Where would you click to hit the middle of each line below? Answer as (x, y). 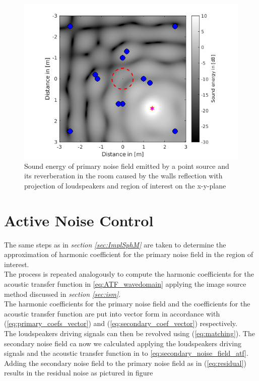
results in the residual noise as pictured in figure (79, 373)
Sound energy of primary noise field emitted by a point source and (127, 166)
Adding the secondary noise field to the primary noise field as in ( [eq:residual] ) (125, 363)
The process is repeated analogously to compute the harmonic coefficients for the (129, 274)
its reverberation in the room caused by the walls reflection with (123, 176)
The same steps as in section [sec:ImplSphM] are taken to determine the (115, 244)
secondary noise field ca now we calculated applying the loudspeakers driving (123, 343)
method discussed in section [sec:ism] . (62, 294)
